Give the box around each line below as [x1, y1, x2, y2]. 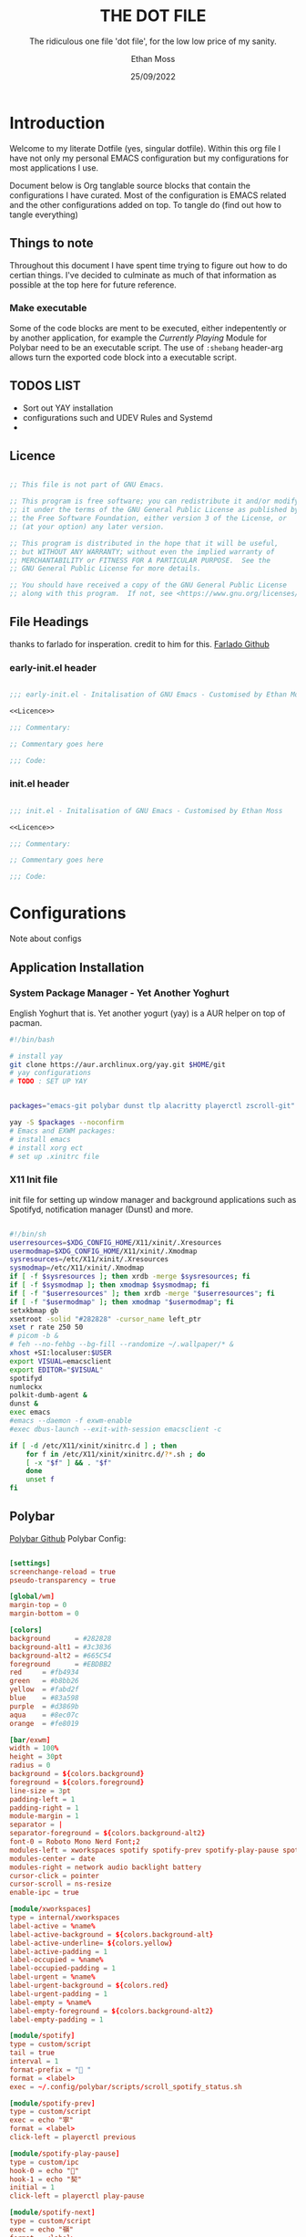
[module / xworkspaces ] [9, 1905, 92, 1914]
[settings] [9, 1558, 51, 1568]
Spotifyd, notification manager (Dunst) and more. [9, 1204, 194, 1215]
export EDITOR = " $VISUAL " [9, 1365, 104, 1375]
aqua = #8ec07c [9, 1710, 79, 1720]
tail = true [9, 2048, 55, 2058]
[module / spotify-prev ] [9, 2098, 96, 2108]
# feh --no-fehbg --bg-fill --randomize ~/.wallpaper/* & [9, 1340, 234, 1349]
